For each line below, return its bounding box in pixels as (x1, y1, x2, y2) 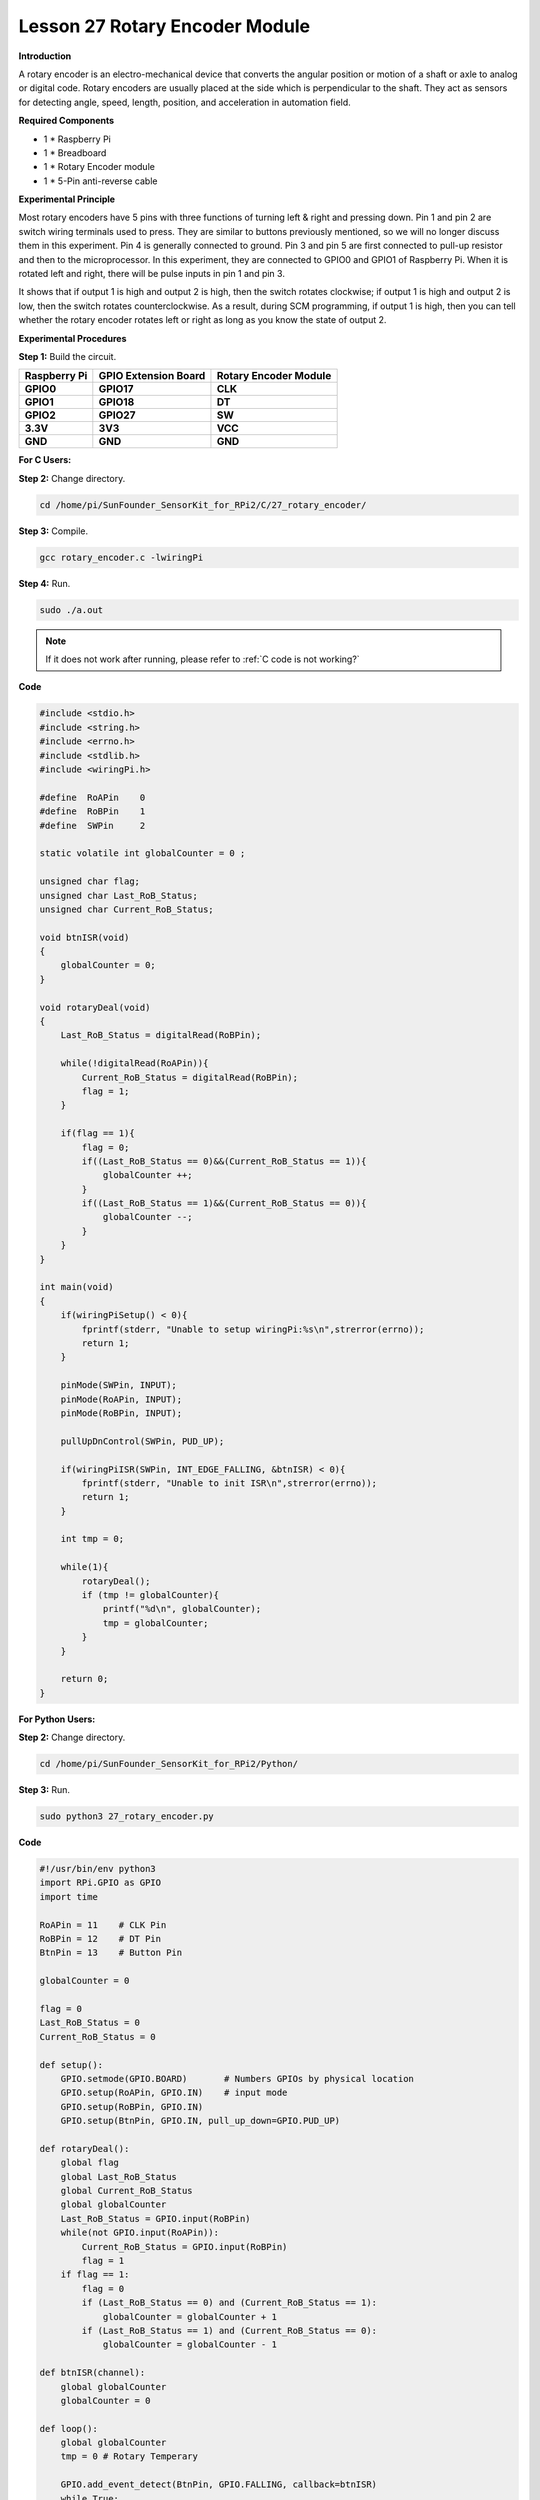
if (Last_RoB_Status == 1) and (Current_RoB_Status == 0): (81, 2325, 378, 2336)
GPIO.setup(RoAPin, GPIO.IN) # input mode (60, 2087, 288, 2099)
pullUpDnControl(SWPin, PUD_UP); (60, 1435, 225, 1447)
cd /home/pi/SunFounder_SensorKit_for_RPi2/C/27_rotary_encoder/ (39, 499, 367, 510)
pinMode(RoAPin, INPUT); (60, 1393, 183, 1405)
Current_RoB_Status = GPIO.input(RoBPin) (81, 2241, 288, 2252)
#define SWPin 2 (39, 820, 146, 831)
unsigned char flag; (39, 876, 140, 887)
